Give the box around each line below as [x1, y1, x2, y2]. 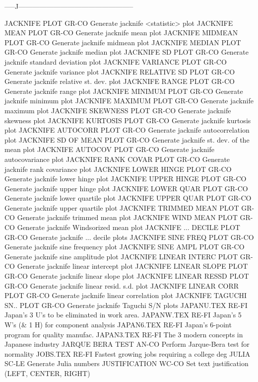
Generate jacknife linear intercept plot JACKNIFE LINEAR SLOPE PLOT [17, 261, 248, 271]
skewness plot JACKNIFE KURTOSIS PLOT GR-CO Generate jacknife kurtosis [4, 115, 251, 125]
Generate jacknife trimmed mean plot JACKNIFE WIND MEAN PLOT [17, 212, 238, 223]
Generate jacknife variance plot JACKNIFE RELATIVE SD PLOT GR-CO [4, 66, 235, 76]
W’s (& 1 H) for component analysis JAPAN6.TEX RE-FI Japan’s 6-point [4, 319, 232, 329]
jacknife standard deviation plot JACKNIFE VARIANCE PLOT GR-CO [4, 56, 227, 67]
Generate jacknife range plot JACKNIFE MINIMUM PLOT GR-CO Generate [4, 85, 243, 96]
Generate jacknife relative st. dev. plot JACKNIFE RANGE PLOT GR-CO [4, 76, 235, 86]
